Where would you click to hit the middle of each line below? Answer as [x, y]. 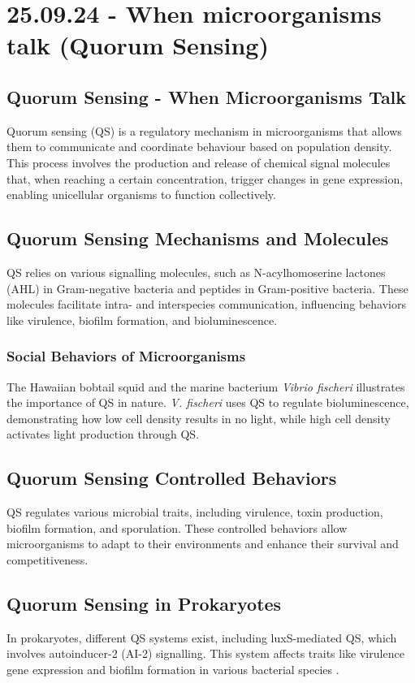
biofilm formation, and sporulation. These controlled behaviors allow [177, 527]
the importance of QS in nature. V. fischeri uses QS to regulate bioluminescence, [208, 402]
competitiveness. [48, 559]
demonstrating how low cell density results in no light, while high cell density [199, 418]
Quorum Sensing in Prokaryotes [144, 603]
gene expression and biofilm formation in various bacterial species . [173, 669]
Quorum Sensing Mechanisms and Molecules [198, 238]
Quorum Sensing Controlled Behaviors [172, 478]
